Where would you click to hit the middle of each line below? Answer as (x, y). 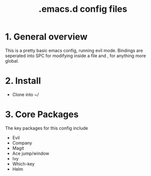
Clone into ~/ (25, 94)
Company (22, 143)
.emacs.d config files (83, 9)
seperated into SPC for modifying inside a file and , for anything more (76, 56)
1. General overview (46, 37)
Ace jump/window (31, 153)
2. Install (23, 81)
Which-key (23, 164)
